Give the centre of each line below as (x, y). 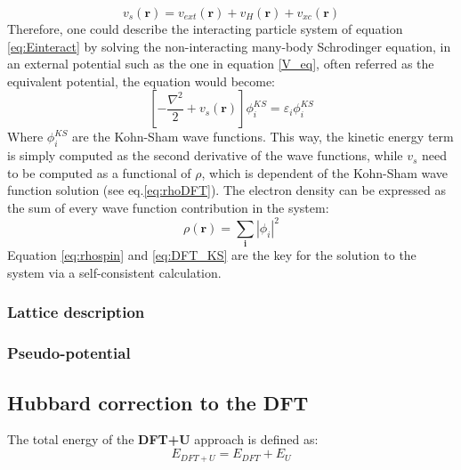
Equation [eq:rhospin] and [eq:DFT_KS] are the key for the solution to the (212, 255)
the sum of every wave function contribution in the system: (168, 207)
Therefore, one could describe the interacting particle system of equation (205, 28)
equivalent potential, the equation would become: (142, 81)
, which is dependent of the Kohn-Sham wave (325, 172)
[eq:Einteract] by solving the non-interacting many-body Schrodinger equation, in (229, 46)
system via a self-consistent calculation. (114, 272)
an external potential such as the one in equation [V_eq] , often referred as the (221, 64)
